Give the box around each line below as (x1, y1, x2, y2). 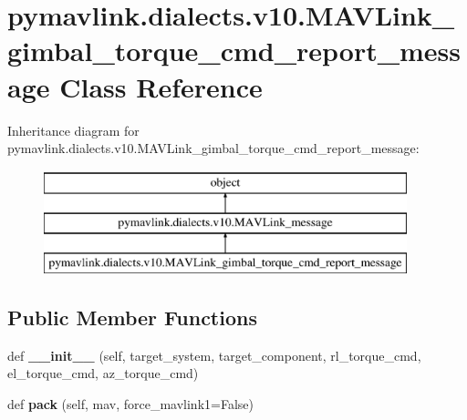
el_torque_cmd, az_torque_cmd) (7, 364, 199, 383)
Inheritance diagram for (7, 120, 140, 139)
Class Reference (59, 67, 263, 105)
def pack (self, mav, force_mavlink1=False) (7, 394, 254, 414)
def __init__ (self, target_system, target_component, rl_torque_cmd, (7, 345, 421, 364)
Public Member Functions (7, 303, 257, 332)
